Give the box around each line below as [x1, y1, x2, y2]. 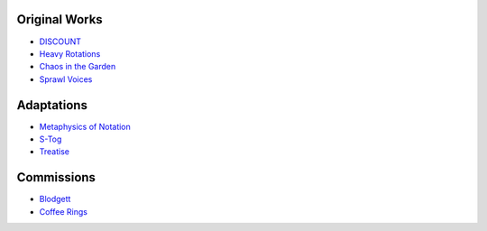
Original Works [16, 12, 103, 27]
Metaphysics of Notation [39, 121, 131, 132]
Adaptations [16, 97, 87, 113]
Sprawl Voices [39, 73, 93, 85]
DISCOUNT [39, 36, 81, 47]
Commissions [16, 170, 96, 185]
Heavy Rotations [39, 48, 101, 59]
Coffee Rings [39, 206, 87, 217]
